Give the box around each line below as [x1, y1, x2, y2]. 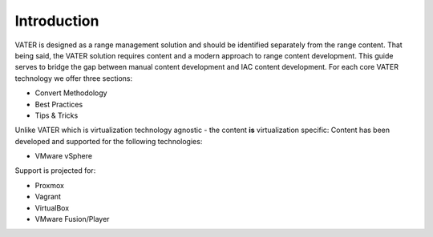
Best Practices [34, 99, 83, 109]
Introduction [14, 12, 99, 30]
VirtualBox [34, 203, 70, 212]
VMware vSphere [34, 151, 92, 161]
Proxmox [34, 180, 64, 190]
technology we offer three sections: [14, 73, 132, 83]
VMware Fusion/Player [34, 215, 110, 224]
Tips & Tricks [34, 110, 79, 120]
